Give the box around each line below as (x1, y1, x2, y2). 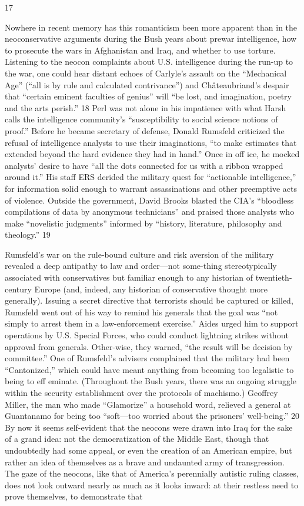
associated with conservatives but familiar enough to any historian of (5, 271, 253, 284)
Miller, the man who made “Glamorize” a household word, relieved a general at (5, 398, 291, 410)
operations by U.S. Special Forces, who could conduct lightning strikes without (5, 329, 289, 341)
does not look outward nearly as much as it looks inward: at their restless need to (5, 478, 299, 491)
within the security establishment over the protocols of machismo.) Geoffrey (5, 387, 278, 398)
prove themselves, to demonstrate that (5, 490, 143, 502)
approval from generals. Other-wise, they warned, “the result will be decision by (5, 340, 293, 352)
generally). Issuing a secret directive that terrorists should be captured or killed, (5, 294, 293, 307)
